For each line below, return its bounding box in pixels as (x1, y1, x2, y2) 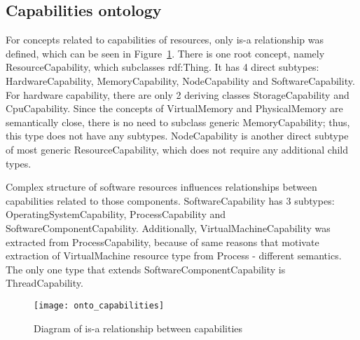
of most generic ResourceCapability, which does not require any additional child (6, 142, 349, 156)
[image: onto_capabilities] (34, 300, 165, 311)
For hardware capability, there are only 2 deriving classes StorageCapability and (6, 87, 349, 102)
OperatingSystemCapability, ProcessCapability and (6, 207, 226, 222)
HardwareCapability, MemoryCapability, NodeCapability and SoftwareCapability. (6, 73, 355, 88)
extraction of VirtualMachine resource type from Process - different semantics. (6, 248, 342, 263)
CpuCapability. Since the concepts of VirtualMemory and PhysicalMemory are (6, 101, 343, 116)
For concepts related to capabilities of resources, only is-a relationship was (6, 32, 324, 47)
